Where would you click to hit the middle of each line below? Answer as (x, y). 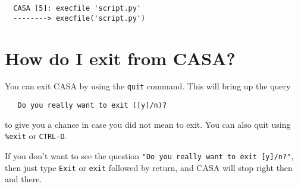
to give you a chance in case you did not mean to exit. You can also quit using (148, 124)
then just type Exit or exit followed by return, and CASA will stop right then (149, 167)
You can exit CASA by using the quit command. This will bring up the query (148, 86)
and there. (23, 179)
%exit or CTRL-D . (36, 136)
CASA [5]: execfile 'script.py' (77, 8)
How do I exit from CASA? (120, 58)
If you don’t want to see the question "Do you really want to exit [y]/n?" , (149, 156)
